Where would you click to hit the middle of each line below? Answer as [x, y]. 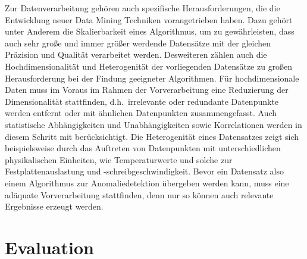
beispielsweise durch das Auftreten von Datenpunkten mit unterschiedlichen [143, 148]
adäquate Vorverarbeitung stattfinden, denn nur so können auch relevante [139, 194]
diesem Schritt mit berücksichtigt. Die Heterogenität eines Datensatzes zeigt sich [152, 136]
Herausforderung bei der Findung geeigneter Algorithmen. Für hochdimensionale [152, 78]
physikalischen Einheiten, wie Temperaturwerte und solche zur [119, 159]
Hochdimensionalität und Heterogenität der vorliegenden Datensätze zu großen [149, 66]
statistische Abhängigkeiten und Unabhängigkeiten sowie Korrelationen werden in [153, 124]
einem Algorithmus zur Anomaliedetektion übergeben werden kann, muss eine [147, 182]
